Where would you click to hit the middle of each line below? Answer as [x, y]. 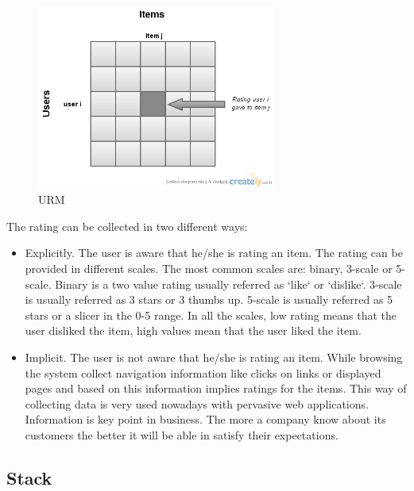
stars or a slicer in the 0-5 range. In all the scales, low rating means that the [211, 315]
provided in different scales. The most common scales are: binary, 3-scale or [209, 268]
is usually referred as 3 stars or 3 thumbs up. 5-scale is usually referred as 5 [209, 299]
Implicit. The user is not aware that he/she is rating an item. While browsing [214, 357]
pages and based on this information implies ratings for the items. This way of [216, 388]
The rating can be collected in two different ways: [127, 226]
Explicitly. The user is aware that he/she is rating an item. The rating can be [214, 253]
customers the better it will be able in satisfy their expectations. [182, 434]
